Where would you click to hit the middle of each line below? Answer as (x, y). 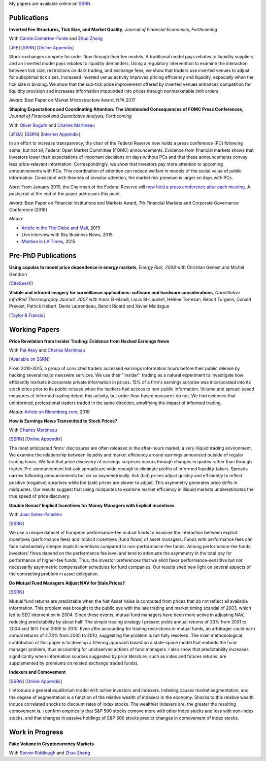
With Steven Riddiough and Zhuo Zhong (50, 753)
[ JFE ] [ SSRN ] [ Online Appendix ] (41, 47)
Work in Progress (36, 732)
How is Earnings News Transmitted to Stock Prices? (63, 421)
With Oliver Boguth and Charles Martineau (52, 125)
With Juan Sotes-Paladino (35, 515)
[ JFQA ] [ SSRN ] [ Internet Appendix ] (45, 134)
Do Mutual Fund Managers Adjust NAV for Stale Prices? (67, 583)
